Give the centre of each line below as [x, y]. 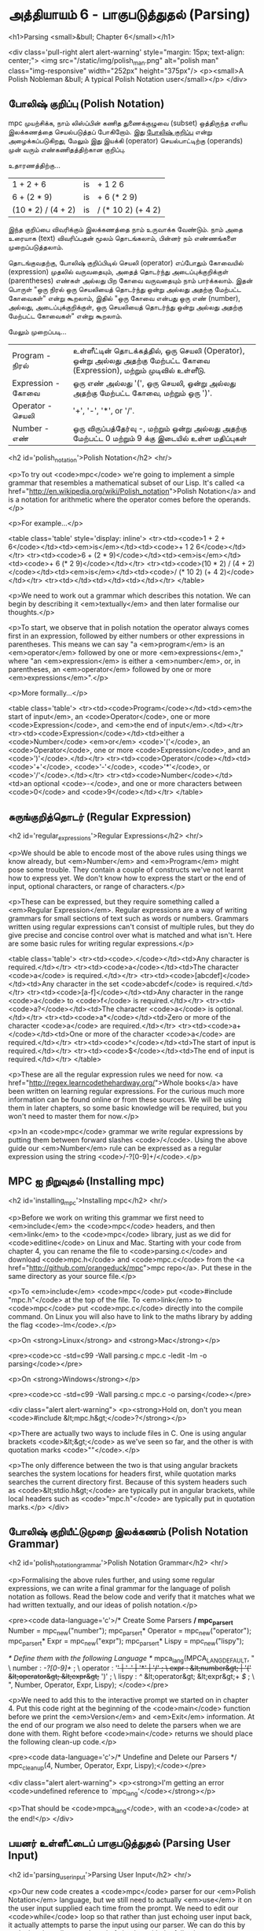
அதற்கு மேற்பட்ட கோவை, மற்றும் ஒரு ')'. [142, 393]
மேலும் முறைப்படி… [37, 332]
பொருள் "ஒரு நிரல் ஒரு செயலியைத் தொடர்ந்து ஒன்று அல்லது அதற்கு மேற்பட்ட [125, 289]
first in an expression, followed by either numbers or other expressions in [126, 636]
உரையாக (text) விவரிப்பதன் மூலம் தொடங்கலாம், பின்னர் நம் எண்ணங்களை [123, 238]
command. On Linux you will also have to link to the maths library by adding [130, 1316]
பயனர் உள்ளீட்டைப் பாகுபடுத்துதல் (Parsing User [119, 1843]
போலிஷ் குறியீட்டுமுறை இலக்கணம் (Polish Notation [128, 1531]
